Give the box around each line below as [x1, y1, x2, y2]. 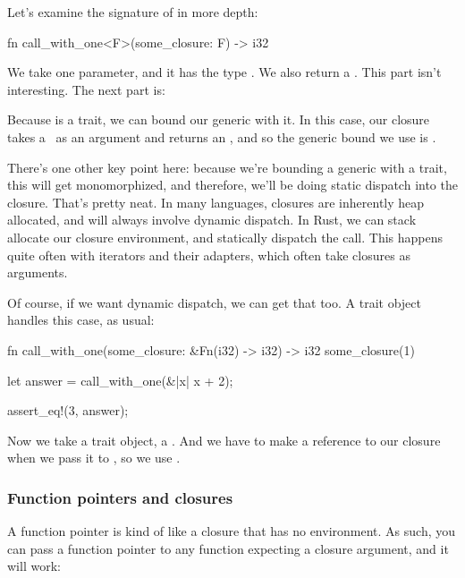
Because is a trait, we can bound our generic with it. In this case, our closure [7, 110, 430, 129]
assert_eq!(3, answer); [7, 401, 129, 420]
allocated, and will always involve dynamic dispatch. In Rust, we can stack [7, 210, 417, 229]
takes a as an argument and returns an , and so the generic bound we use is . [7, 127, 436, 146]
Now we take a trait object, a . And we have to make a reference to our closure [7, 430, 441, 449]
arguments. [7, 263, 68, 282]
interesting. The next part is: [7, 80, 165, 98]
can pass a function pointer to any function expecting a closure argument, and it [7, 539, 449, 557]
